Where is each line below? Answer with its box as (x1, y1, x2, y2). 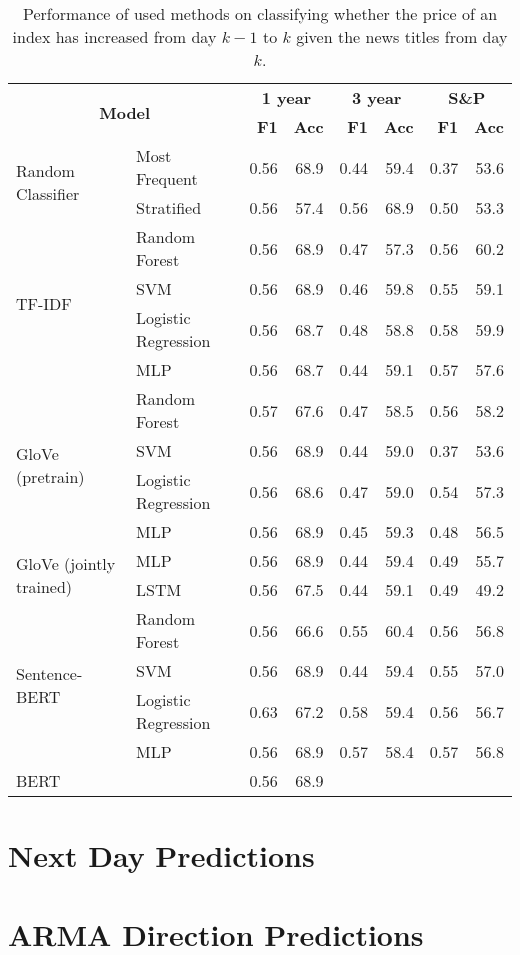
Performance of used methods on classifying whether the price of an (22, 2, 498, 25)
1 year (261, 86, 312, 109)
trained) (16, 575, 73, 598)
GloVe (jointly (16, 552, 116, 575)
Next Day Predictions (8, 835, 315, 876)
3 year (351, 86, 402, 109)
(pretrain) (16, 465, 85, 488)
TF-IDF (16, 291, 72, 315)
